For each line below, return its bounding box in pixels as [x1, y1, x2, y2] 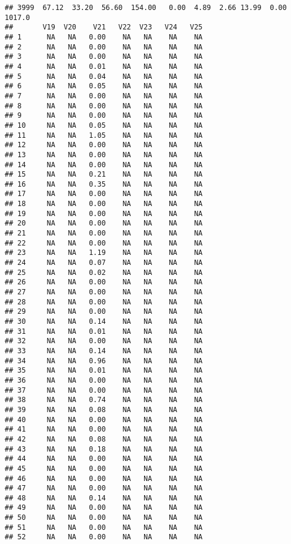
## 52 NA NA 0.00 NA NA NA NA [5, 533, 203, 542]
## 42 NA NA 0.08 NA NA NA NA [5, 434, 203, 443]
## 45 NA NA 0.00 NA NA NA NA [5, 464, 203, 473]
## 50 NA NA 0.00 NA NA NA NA [5, 513, 203, 522]
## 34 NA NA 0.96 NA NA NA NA [5, 356, 203, 365]
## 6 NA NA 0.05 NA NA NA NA [5, 82, 203, 91]
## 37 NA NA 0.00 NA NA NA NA [5, 386, 203, 394]
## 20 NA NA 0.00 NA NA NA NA [5, 219, 203, 228]
